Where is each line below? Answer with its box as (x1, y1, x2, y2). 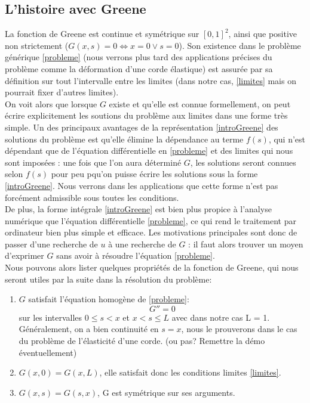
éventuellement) (19, 346, 77, 358)
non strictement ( (5, 39, 69, 51)
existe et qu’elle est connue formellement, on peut (109, 97, 291, 110)
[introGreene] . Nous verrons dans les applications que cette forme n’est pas (5, 179, 278, 191)
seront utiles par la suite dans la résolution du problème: (5, 272, 212, 285)
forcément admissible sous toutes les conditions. (5, 191, 179, 203)
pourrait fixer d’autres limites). (5, 86, 119, 98)
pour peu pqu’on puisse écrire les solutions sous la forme (51, 168, 258, 180)
